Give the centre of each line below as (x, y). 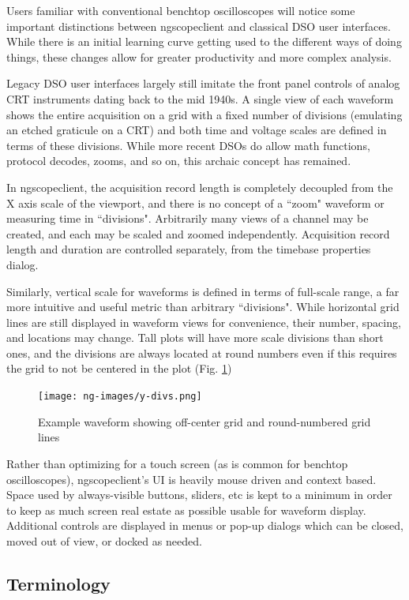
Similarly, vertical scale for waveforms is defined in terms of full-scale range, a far (203, 291)
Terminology (58, 583)
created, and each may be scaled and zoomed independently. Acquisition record (198, 233)
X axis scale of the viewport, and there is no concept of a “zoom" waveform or (195, 202)
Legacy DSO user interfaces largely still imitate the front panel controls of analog (203, 83)
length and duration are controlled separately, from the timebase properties (189, 249)
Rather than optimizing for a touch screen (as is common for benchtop (177, 463)
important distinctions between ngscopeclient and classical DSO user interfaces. (199, 26)
